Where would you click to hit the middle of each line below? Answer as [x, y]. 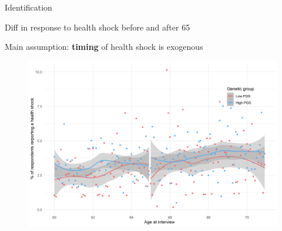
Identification [28, 7]
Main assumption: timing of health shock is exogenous [104, 47]
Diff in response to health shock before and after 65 [98, 27]
